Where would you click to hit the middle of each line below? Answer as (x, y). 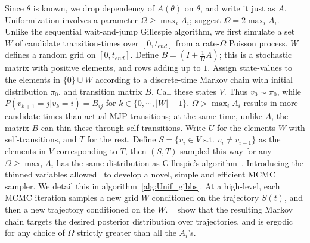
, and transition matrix (100, 91)
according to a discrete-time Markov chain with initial (194, 79)
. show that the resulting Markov (229, 209)
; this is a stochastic (255, 54)
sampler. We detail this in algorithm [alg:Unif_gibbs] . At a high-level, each (142, 186)
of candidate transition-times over (77, 43)
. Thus (236, 91)
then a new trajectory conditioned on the (80, 209)
